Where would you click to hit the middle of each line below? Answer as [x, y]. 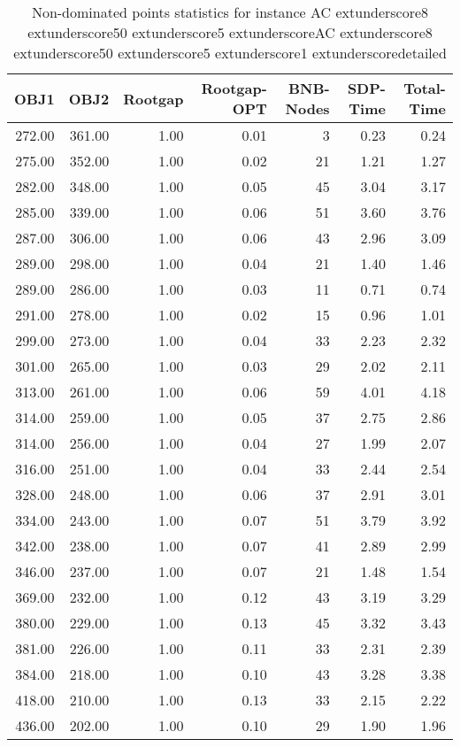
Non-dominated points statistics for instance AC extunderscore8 [230, 12]
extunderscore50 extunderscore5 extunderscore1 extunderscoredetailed [230, 53]
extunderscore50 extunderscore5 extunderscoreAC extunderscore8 [230, 32]
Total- [425, 88]
